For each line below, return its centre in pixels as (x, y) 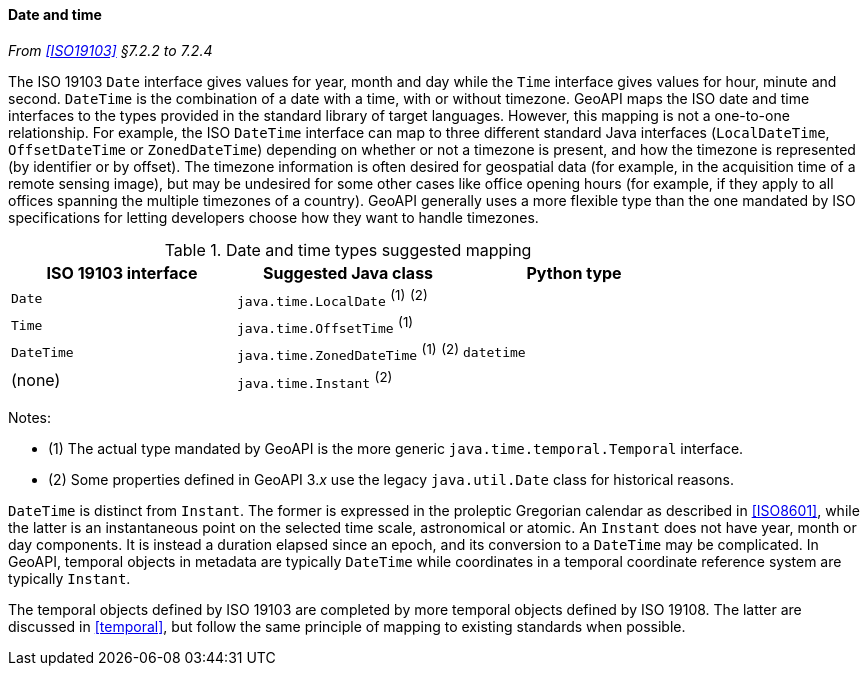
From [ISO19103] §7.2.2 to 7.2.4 (110, 50)
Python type (574, 272)
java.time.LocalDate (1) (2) (332, 297)
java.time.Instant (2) (315, 379)
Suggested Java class (348, 272)
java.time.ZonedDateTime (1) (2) (348, 352)
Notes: (29, 417)
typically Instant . (69, 578)
